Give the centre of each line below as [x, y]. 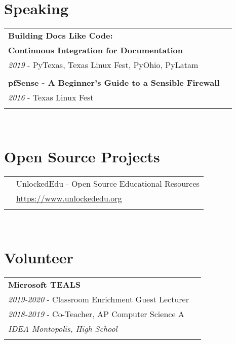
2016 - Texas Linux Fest [51, 97]
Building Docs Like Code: [61, 36]
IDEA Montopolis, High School [63, 328]
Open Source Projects [82, 156]
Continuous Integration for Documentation [96, 50]
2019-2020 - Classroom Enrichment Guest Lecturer [99, 299]
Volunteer [39, 257]
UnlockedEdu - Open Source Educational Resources [108, 183]
